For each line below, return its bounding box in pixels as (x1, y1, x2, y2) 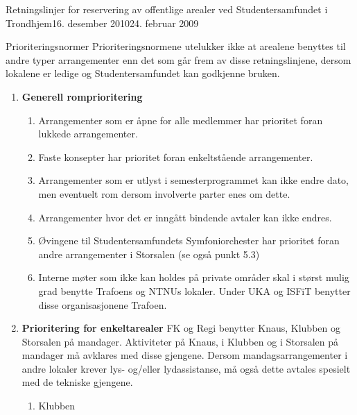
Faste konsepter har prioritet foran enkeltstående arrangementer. (38, 149, 313, 164)
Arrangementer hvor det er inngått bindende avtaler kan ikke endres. (38, 210, 332, 224)
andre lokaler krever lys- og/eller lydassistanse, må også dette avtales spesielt (21, 361, 351, 375)
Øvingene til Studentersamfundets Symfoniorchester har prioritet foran (38, 233, 340, 248)
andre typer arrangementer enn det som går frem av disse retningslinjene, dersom (6, 52, 351, 67)
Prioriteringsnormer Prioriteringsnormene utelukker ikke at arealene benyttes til (6, 39, 346, 53)
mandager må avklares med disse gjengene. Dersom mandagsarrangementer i (21, 348, 348, 362)
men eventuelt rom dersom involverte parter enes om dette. (38, 186, 290, 201)
